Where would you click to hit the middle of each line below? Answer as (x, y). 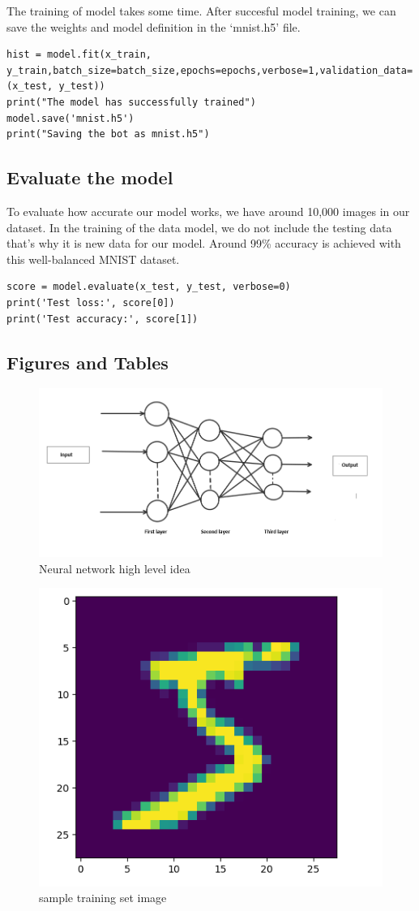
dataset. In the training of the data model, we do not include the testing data (199, 227)
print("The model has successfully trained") (131, 102)
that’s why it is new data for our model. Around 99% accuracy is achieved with (204, 243)
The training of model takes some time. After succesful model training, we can (201, 11)
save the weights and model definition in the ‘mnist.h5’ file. (154, 26)
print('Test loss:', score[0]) (91, 302)
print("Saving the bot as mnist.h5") (108, 134)
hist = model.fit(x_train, (79, 55)
